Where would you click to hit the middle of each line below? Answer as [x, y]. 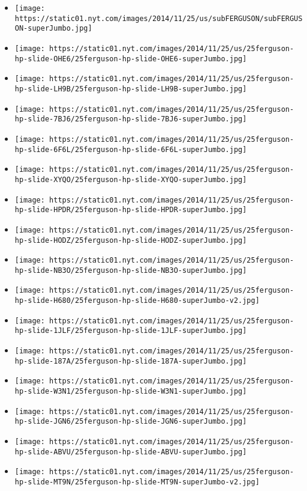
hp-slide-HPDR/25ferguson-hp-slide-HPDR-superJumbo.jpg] [131, 210]
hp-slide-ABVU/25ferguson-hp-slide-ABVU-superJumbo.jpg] [131, 452]
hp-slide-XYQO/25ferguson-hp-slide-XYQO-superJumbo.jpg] [131, 179]
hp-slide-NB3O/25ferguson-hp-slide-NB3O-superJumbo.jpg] [131, 270]
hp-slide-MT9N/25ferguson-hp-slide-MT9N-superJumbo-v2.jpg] [137, 482]
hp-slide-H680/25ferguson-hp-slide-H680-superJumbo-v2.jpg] [137, 301]
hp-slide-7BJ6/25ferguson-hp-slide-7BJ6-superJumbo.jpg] [131, 119]
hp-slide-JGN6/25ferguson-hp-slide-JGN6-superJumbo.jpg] [131, 422]
